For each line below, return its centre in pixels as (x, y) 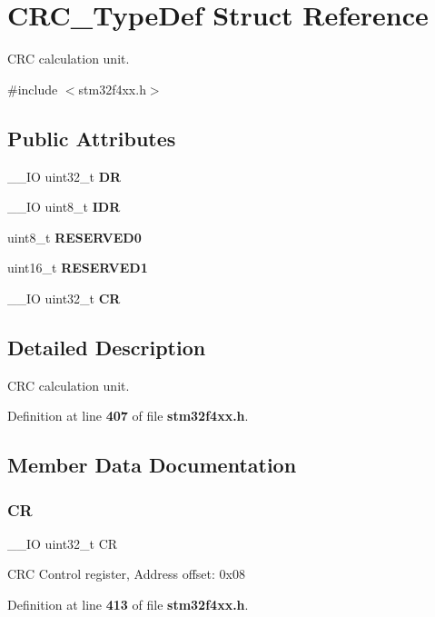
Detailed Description (107, 347)
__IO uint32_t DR (64, 176)
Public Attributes (92, 138)
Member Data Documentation (152, 465)
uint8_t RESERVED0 (74, 237)
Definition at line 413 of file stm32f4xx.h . (128, 605)
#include (33, 89)
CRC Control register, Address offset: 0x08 (126, 574)
